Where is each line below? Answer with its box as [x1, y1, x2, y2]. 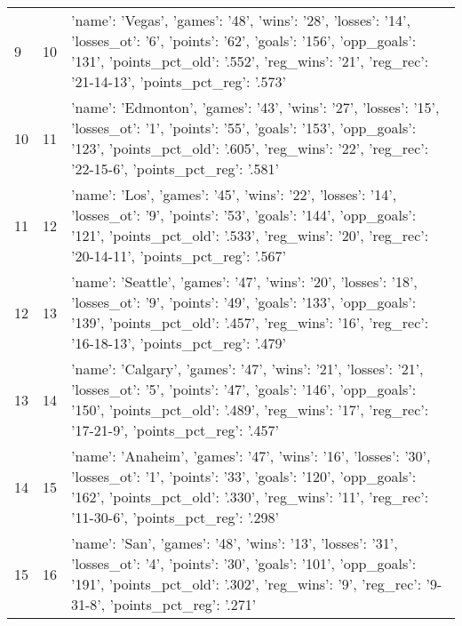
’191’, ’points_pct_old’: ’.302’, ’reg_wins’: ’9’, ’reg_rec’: [71, 574, 422, 594]
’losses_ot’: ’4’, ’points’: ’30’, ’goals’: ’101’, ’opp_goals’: [71, 553, 417, 574]
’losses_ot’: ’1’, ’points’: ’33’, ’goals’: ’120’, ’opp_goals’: [71, 466, 417, 486]
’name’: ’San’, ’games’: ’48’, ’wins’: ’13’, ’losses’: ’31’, [71, 533, 398, 553]
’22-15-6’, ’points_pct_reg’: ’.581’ [71, 158, 279, 179]
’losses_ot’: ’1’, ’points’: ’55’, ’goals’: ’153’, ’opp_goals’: [71, 117, 417, 138]
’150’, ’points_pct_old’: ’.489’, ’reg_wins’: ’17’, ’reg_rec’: [71, 399, 429, 420]
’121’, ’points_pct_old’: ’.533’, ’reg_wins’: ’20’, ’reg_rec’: [71, 225, 429, 245]
